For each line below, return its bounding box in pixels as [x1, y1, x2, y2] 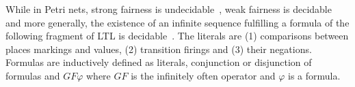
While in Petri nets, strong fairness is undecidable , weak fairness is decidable [5, 2, 332, 16]
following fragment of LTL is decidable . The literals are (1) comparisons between [5, 29, 349, 43]
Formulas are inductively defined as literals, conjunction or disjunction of [5, 55, 312, 69]
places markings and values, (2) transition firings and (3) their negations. [5, 41, 312, 56]
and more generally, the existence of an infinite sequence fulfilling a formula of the [5, 15, 350, 29]
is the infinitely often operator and [131, 68, 276, 82]
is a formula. [288, 68, 341, 82]
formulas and [5, 68, 60, 82]
